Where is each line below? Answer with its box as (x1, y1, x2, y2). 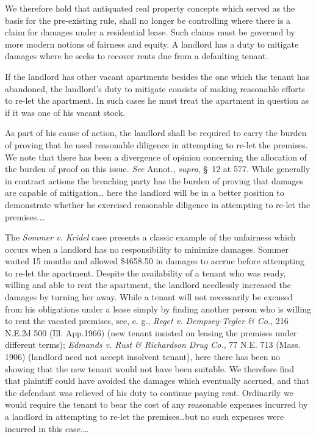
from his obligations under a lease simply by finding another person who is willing (5, 302, 311, 315)
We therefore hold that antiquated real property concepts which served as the (5, 2, 295, 14)
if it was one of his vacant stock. (5, 106, 125, 118)
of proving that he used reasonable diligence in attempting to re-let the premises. (5, 138, 308, 151)
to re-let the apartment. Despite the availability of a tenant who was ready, (5, 266, 286, 279)
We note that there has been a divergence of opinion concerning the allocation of (5, 150, 307, 163)
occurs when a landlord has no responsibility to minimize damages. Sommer (5, 242, 289, 255)
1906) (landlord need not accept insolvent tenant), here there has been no (5, 350, 280, 363)
